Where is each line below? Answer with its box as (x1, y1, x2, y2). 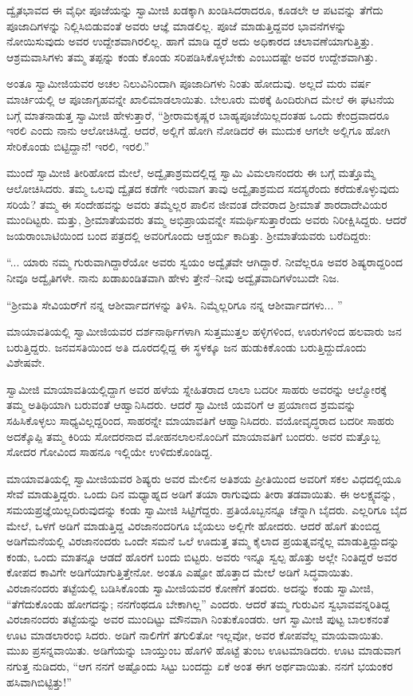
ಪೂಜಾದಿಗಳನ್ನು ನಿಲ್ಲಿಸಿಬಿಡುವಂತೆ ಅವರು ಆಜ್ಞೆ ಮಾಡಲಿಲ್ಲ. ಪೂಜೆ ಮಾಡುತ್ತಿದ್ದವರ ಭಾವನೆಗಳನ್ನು (6, 17, 347, 33)
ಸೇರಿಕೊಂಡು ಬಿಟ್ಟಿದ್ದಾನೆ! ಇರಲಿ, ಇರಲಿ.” (6, 137, 150, 154)
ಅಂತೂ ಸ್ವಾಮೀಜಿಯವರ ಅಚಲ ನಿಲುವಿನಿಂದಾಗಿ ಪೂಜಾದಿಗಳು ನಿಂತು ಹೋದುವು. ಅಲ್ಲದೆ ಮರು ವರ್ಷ (6, 75, 372, 92)
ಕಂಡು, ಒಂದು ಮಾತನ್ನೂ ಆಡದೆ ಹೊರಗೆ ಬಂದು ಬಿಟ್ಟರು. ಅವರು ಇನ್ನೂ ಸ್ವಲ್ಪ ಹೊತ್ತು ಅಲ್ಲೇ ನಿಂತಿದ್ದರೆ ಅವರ (6, 548, 398, 564)
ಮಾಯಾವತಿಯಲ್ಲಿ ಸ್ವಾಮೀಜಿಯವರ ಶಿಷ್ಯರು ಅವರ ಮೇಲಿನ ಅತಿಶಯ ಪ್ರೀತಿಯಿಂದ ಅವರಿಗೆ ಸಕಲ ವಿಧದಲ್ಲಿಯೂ (6, 470, 402, 486)
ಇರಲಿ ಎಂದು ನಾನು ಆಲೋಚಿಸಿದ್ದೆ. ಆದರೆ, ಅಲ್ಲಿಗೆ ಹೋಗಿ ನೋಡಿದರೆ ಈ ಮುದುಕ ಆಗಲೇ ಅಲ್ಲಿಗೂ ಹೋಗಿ (6, 122, 391, 139)
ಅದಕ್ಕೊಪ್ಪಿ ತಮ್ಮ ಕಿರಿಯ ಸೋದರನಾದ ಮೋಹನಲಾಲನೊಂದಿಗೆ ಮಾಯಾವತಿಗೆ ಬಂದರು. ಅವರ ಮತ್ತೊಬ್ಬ (6, 427, 380, 444)
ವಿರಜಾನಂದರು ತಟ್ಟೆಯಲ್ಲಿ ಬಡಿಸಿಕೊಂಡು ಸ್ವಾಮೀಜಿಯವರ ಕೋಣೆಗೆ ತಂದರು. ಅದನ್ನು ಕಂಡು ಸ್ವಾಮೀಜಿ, (6, 580, 374, 596)
